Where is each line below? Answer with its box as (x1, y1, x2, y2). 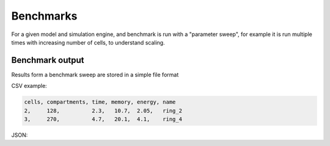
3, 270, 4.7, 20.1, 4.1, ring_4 (24, 116, 183, 122)
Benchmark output (11, 55, 84, 65)
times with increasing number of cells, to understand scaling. (11, 38, 165, 46)
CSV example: (11, 82, 47, 90)
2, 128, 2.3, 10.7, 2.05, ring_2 (24, 107, 183, 114)
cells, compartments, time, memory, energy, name (24, 98, 176, 106)
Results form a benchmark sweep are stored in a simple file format (11, 71, 179, 78)
